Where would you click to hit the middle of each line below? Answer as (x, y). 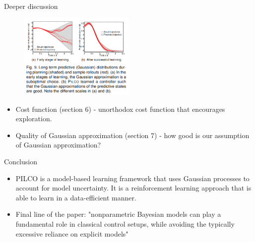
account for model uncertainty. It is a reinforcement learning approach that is (133, 188)
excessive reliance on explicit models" (72, 233)
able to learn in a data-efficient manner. (76, 197)
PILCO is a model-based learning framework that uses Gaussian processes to (132, 178)
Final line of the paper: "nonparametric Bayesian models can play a (118, 214)
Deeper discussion (31, 6)
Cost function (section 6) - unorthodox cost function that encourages (120, 109)
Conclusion (21, 162)
